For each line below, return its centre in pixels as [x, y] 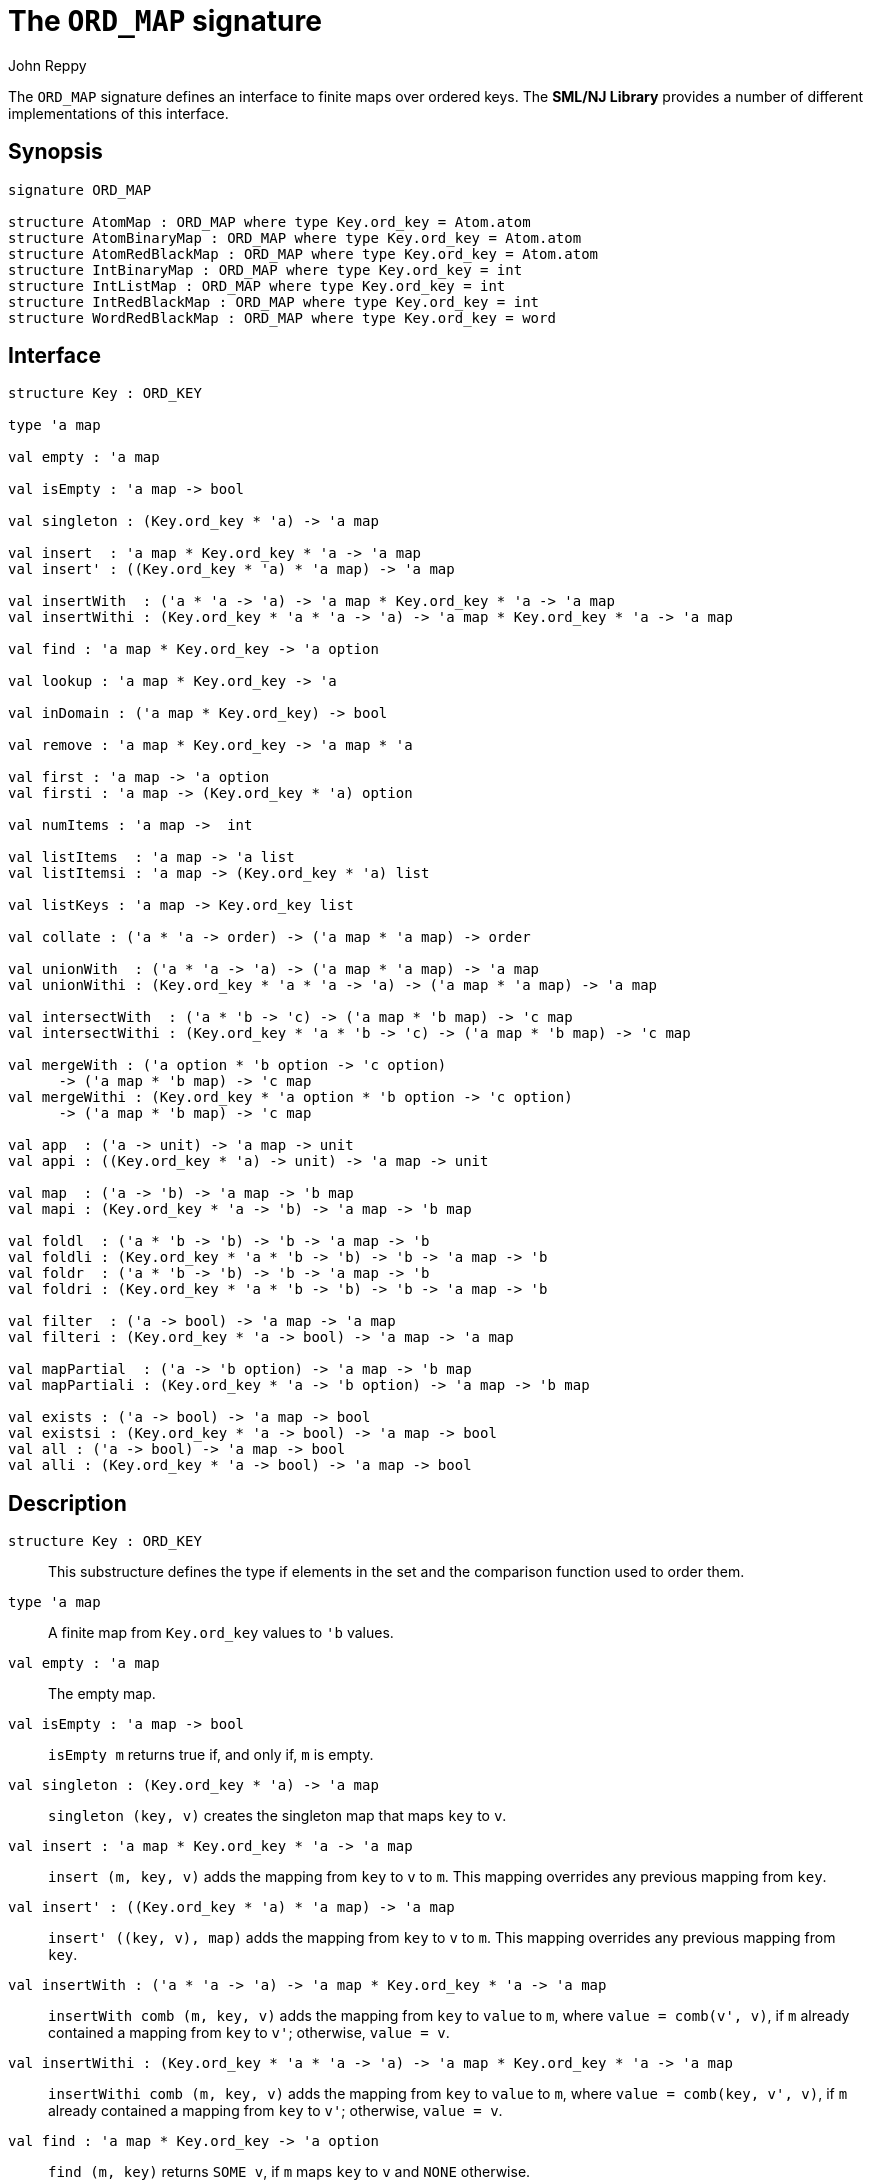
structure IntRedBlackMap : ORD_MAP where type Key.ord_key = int [274, 301]
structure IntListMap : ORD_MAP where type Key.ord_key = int [257, 285]
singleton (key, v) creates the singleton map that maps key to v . [277, 1816]
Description [67, 1503]
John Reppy [47, 65]
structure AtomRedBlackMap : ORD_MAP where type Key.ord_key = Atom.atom [303, 253]
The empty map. [102, 1694]
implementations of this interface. [118, 113]
